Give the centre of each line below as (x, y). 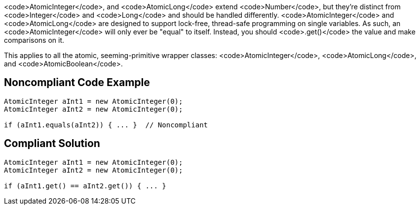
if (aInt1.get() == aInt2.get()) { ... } (85, 186)
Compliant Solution (52, 144)
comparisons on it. (34, 40)
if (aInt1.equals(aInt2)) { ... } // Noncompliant (106, 125)
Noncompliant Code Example (77, 83)
